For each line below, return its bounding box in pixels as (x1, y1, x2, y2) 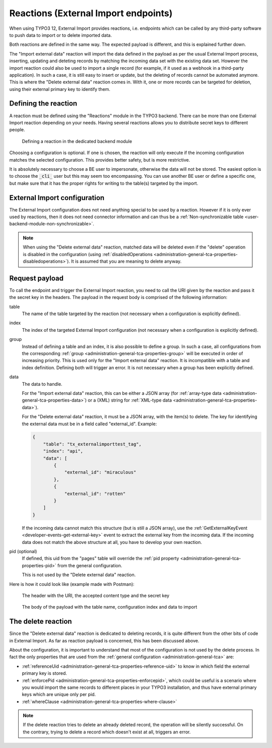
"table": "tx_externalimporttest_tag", (43, 441, 142, 447)
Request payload (9, 274, 64, 282)
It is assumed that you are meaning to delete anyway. (71, 258, 182, 264)
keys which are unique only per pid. (22, 691, 96, 697)
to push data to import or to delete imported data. (9, 32, 112, 38)
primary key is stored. (22, 670, 67, 676)
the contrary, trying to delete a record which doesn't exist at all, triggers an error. (23, 729, 191, 735)
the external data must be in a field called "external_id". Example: (22, 421, 157, 427)
